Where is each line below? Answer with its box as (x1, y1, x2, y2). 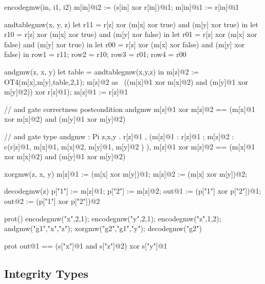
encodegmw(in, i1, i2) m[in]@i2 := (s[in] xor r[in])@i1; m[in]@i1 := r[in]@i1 (4, 2, 239, 12)
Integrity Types (4, 265, 89, 281)
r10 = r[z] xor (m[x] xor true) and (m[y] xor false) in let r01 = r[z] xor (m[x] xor (4, 29, 257, 40)
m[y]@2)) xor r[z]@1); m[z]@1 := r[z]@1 (4, 86, 128, 97)
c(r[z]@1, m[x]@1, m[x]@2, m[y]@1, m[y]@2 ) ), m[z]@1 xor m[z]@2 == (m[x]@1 (4, 141, 255, 152)
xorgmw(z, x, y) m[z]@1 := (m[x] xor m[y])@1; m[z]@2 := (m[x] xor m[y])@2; (4, 168, 248, 179)
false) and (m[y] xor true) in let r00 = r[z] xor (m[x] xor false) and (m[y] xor (4, 39, 245, 49)
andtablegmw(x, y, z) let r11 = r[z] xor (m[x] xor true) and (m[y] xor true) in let (4, 18, 258, 29)
